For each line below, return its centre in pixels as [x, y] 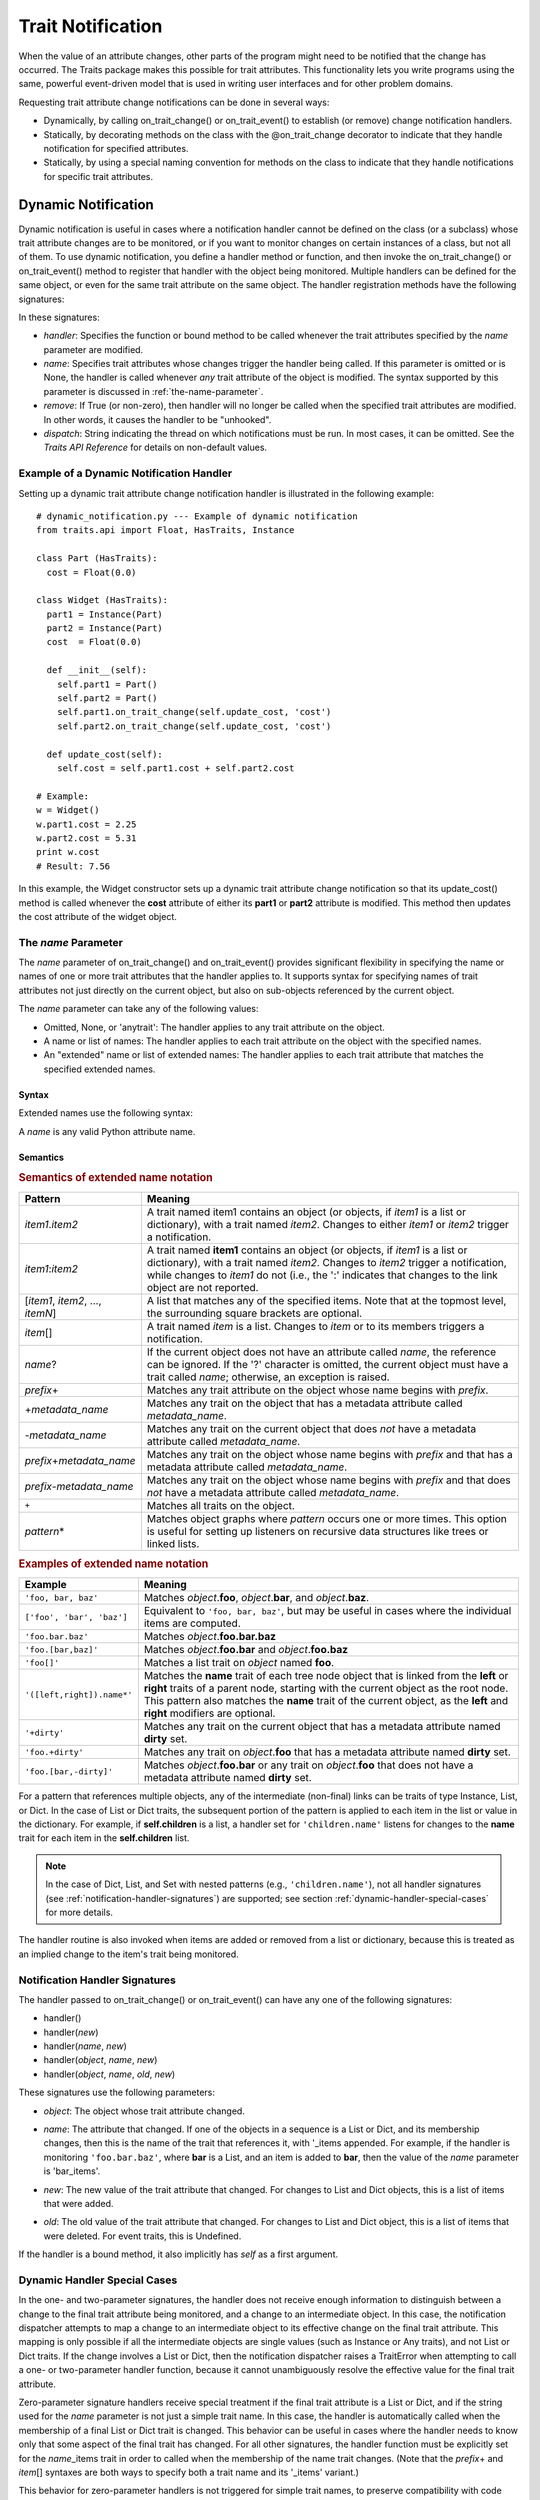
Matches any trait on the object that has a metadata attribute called [305, 1403]
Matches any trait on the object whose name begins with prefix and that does [328, 1480]
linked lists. [173, 1543]
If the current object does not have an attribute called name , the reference [321, 1352]
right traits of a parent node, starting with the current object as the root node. [326, 1688]
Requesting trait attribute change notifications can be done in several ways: [174, 102]
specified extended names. [99, 1069]
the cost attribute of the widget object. [97, 916]
